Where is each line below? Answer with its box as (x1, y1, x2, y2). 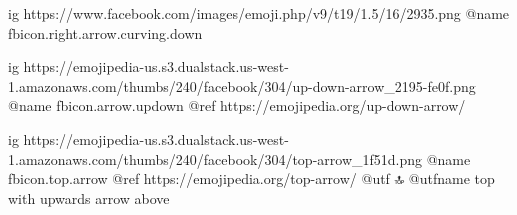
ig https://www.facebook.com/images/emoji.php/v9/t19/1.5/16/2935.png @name (8, 3, 510, 23)
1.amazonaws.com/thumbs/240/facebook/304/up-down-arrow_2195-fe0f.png (8, 75, 476, 96)
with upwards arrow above (8, 187, 170, 208)
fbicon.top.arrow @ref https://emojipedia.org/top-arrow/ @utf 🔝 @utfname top (8, 168, 495, 189)
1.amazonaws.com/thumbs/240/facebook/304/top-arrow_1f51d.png (8, 148, 423, 169)
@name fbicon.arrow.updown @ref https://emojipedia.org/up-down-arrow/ (8, 95, 466, 116)
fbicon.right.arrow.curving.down (8, 22, 203, 43)
